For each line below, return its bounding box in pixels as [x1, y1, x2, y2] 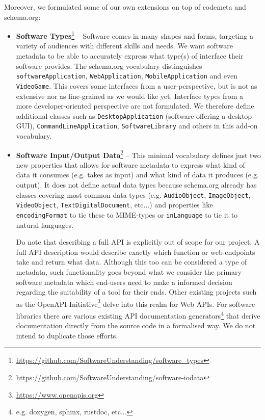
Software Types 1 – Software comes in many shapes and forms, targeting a [16, 29, 253, 41]
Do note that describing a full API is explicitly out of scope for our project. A [16, 237, 260, 247]
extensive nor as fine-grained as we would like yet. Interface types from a [16, 90, 244, 101]
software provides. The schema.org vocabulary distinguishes [16, 60, 202, 71]
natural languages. [16, 219, 73, 230]
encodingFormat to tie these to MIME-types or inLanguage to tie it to [16, 209, 238, 220]
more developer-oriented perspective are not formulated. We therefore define [16, 100, 254, 111]
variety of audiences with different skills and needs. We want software [16, 40, 233, 51]
